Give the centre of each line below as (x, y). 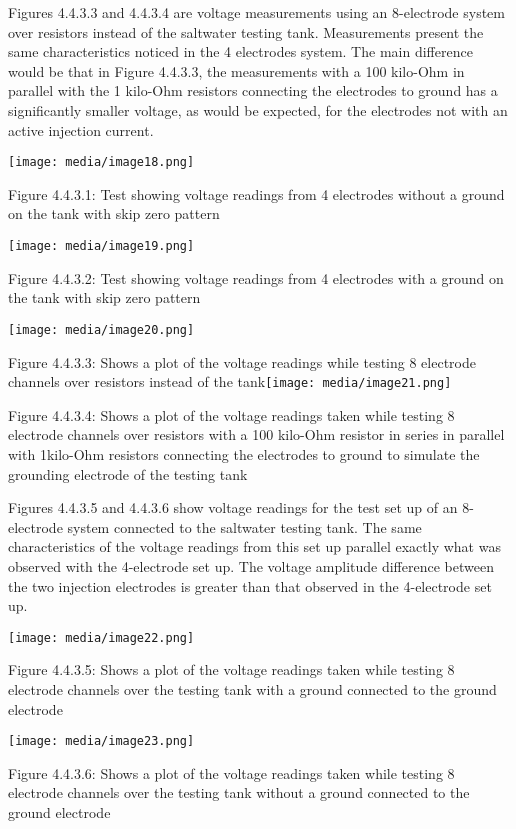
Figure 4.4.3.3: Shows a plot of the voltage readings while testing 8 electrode (242, 361)
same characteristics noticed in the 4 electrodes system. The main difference (240, 51)
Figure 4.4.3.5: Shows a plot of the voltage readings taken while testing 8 (231, 669)
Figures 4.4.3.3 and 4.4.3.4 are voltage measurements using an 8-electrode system (256, 12)
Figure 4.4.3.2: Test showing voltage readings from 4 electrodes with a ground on (256, 277)
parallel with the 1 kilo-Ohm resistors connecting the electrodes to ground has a (253, 90)
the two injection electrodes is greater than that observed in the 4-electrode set (250, 585)
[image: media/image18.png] (101, 162)
